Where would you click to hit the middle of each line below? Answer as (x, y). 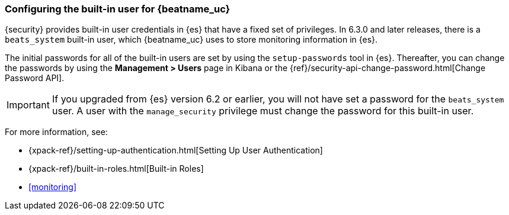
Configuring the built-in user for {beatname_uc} (118, 9)
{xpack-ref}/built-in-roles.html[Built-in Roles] (116, 169)
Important (28, 105)
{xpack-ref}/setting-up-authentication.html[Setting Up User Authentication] (176, 150)
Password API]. (35, 78)
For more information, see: (56, 132)
